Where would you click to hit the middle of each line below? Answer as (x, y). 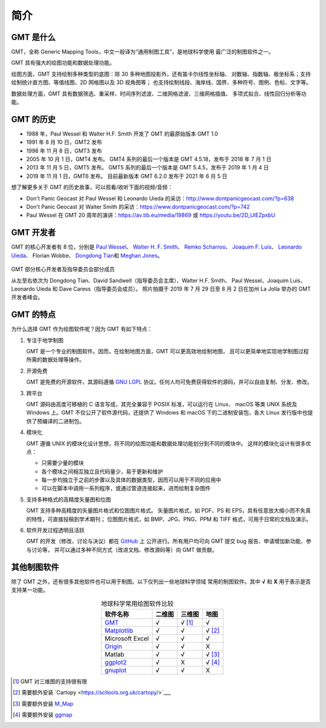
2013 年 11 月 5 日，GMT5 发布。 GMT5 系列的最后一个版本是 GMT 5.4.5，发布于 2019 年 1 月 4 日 (148, 168)
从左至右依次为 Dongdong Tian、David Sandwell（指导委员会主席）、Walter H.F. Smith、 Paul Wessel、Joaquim (150, 280)
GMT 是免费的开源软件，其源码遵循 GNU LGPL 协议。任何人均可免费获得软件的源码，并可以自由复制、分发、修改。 (170, 382)
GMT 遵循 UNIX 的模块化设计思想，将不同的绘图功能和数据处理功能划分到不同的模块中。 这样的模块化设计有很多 (166, 443)
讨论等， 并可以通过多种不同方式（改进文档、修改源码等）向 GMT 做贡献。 (124, 549)
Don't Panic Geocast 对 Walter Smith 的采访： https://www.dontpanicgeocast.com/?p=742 (138, 207)
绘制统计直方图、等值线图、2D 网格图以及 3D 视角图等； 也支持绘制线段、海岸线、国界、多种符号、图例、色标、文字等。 (161, 82)
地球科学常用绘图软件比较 (138, 603)
